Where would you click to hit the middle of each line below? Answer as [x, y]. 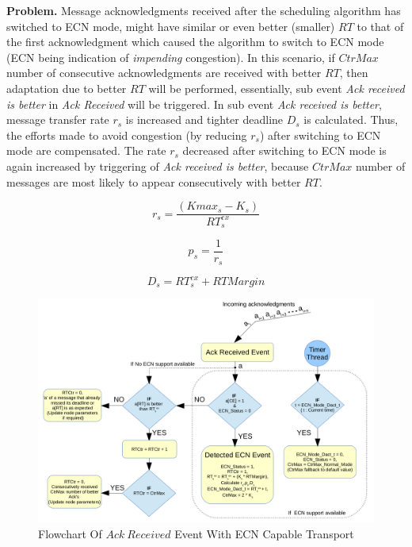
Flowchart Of [70, 534]
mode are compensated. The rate [86, 150]
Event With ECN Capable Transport [264, 534]
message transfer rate [58, 119]
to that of [380, 26]
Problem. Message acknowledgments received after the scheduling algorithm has [204, 10]
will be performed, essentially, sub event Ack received [277, 88]
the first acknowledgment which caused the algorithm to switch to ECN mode [195, 42]
